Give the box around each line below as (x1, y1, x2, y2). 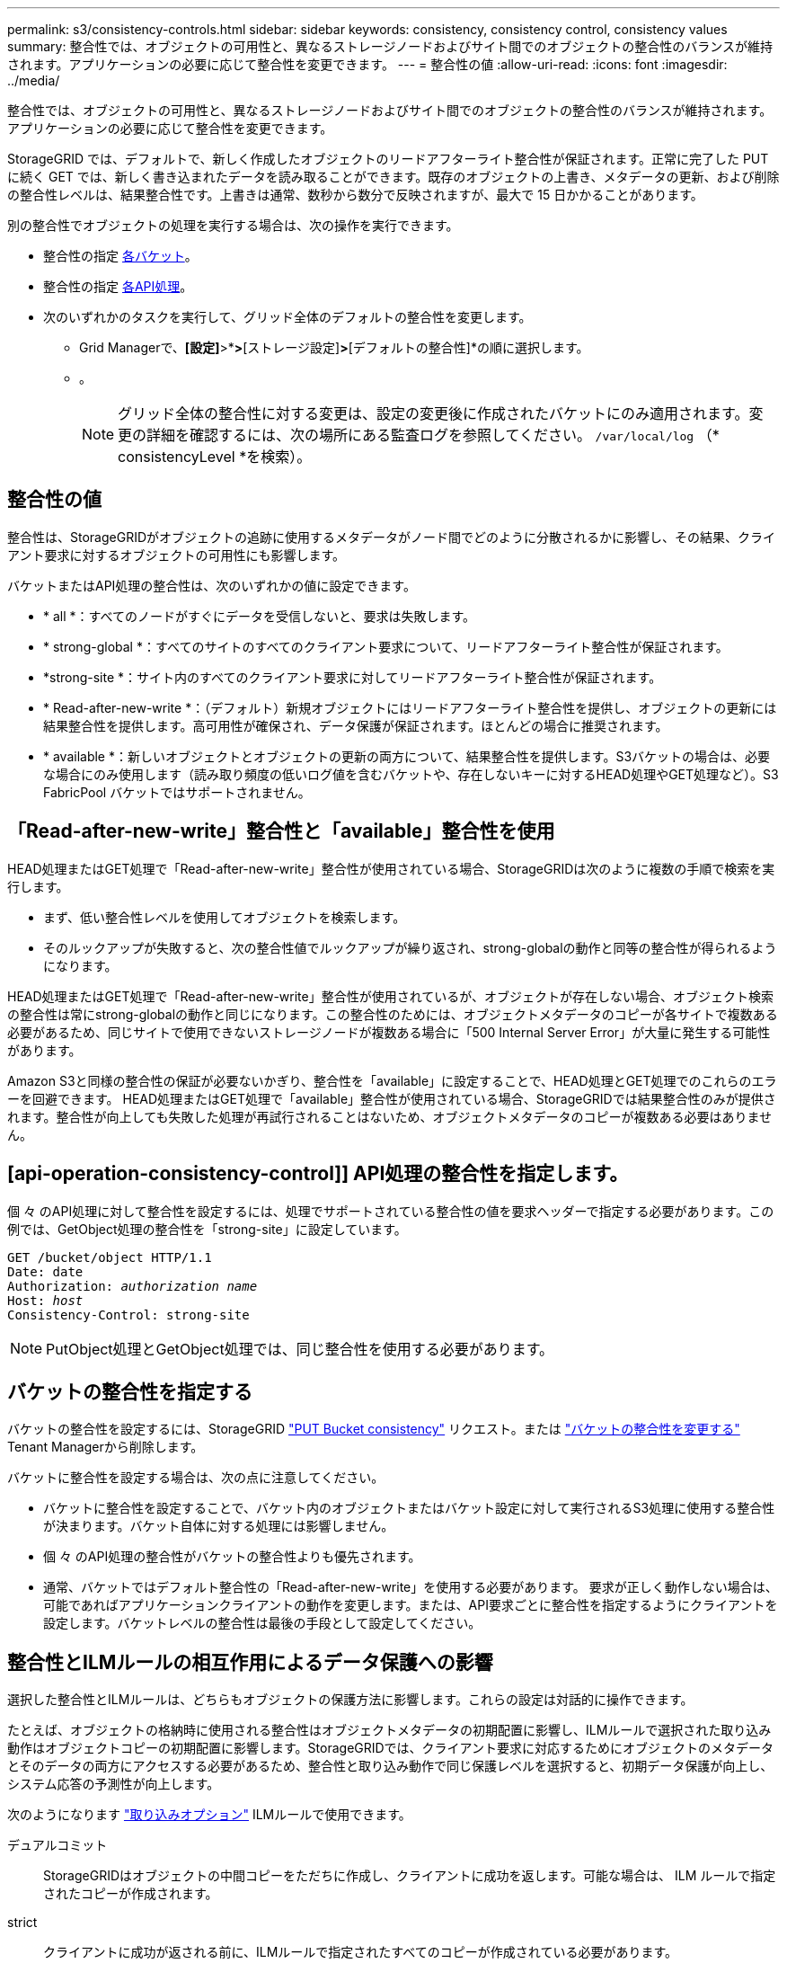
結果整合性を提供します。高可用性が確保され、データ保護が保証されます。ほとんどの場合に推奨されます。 (43, 717, 668, 733)
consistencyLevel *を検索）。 (118, 448, 312, 466)
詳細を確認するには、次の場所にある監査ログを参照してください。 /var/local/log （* (146, 426, 720, 444)
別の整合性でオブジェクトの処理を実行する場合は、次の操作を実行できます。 (7, 218, 459, 233)
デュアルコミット (7, 1837, 108, 1853)
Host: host (7, 1292, 84, 1308)
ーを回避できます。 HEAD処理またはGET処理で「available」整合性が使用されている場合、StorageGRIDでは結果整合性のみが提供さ (7, 1090, 776, 1106)
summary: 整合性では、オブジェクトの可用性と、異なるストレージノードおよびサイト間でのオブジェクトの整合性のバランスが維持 (7, 39, 773, 54)
